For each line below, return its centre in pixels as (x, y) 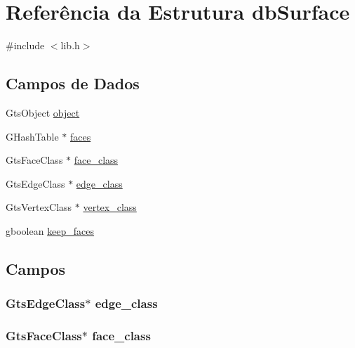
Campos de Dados (73, 83)
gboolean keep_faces (50, 230)
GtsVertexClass (39, 207)
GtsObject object (43, 112)
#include (25, 45)
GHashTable (32, 136)
